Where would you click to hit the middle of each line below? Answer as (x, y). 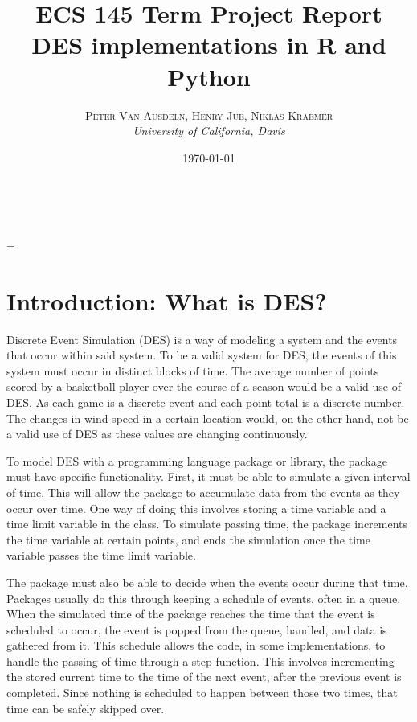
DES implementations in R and (209, 45)
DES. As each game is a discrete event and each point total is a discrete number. (206, 402)
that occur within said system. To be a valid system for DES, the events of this (202, 355)
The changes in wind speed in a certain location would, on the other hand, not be (208, 418)
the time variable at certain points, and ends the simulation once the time (188, 539)
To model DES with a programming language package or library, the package (197, 460)
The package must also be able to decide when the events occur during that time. (207, 582)
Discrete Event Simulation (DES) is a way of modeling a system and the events (202, 339)
